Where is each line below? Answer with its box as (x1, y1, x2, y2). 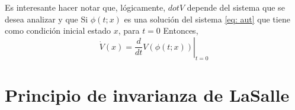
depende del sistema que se (187, 1, 285, 13)
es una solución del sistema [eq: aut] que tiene (124, 12, 290, 25)
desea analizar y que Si (5, 12, 88, 25)
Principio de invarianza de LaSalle (5, 82, 290, 106)
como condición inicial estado (5, 24, 111, 37)
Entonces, (163, 24, 198, 37)
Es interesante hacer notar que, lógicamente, (5, 1, 166, 13)
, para (118, 24, 140, 37)
